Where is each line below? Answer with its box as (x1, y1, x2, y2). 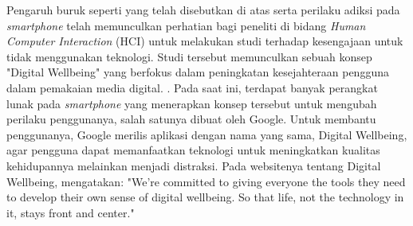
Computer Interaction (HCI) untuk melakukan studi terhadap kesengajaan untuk (6, 33, 403, 49)
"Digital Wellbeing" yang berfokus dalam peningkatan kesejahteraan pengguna (6, 64, 389, 80)
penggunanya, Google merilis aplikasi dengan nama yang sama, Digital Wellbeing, (6, 126, 407, 142)
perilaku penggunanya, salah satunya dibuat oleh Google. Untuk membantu (6, 111, 376, 127)
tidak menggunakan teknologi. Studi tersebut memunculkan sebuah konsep (6, 48, 372, 64)
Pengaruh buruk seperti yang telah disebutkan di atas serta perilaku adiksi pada (6, 2, 400, 18)
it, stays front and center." (6, 204, 135, 220)
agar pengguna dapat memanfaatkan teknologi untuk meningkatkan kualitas (6, 142, 380, 158)
